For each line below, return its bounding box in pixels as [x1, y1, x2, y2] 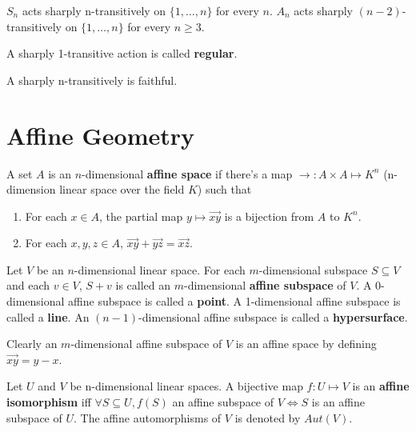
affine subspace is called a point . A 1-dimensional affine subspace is [68, 293, 401, 310]
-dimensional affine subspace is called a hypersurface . [138, 308, 408, 325]
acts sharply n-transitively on [22, 2, 166, 18]
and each [6, 277, 50, 294]
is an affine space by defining [235, 335, 377, 352]
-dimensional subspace [258, 261, 368, 278]
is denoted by [234, 409, 301, 426]
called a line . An [6, 308, 90, 325]
